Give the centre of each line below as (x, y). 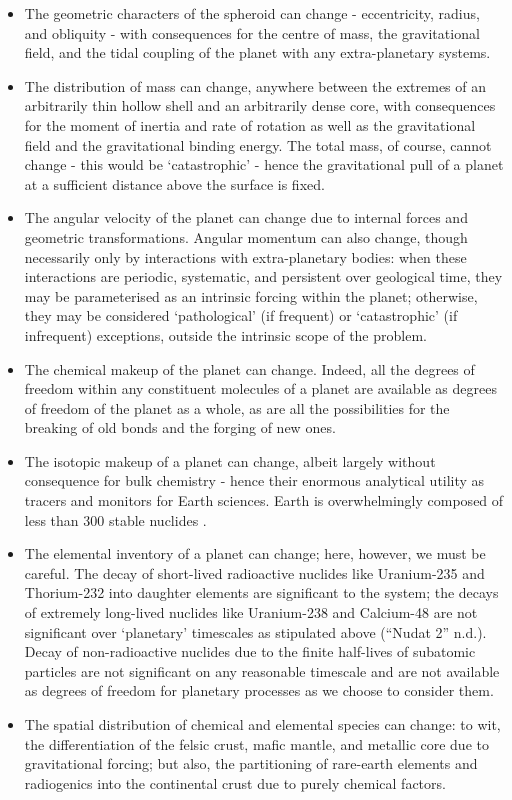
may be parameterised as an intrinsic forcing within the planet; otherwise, (251, 295)
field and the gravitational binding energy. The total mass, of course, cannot (258, 144)
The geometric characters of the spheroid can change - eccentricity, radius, (252, 13)
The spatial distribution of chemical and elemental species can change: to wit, (262, 724)
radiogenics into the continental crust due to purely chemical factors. (235, 782)
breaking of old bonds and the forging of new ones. (180, 427)
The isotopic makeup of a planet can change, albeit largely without (230, 460)
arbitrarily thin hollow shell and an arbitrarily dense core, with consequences (260, 105)
